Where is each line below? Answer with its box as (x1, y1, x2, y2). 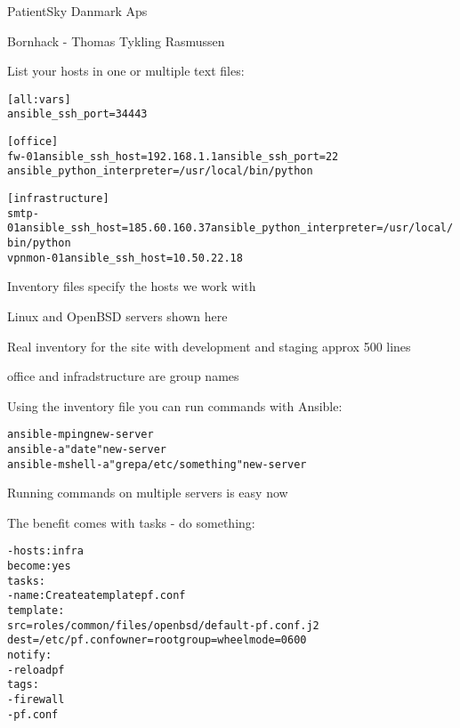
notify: (7, 649, 52, 662)
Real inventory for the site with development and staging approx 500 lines (7, 336, 411, 355)
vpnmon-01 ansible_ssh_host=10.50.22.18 (7, 251, 243, 264)
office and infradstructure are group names (7, 367, 239, 385)
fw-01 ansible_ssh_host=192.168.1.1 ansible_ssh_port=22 (7, 150, 339, 163)
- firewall (7, 693, 65, 707)
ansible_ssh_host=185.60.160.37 (20, 222, 212, 235)
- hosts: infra (7, 545, 84, 558)
